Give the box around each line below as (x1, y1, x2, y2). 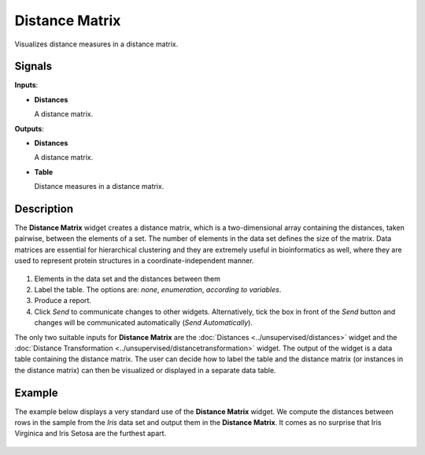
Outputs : (14, 124, 45, 133)
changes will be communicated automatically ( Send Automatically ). (34, 318, 253, 327)
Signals (14, 60, 53, 73)
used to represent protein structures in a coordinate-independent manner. (14, 256, 255, 265)
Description (14, 202, 74, 216)
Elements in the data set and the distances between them (34, 274, 220, 283)
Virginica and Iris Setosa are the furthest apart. (14, 429, 167, 438)
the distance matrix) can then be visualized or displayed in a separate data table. (14, 365, 276, 375)
